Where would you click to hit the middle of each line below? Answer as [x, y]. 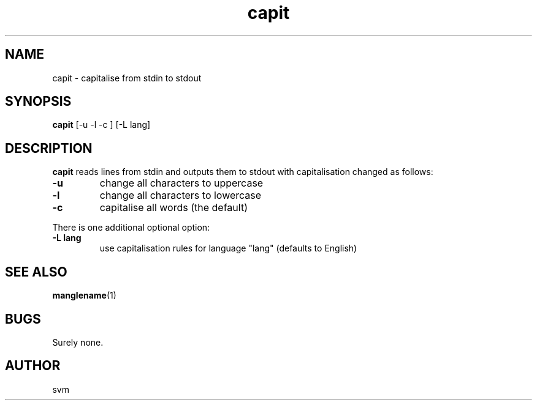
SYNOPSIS [38, 102]
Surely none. [78, 342]
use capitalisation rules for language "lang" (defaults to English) [228, 248]
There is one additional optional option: [131, 228]
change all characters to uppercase [181, 183]
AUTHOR [33, 366]
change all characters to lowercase [181, 195]
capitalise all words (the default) [173, 208]
